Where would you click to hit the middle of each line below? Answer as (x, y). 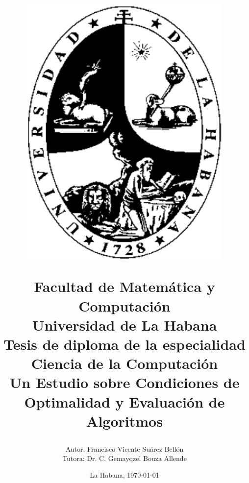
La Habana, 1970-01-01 (124, 475)
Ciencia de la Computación (124, 363)
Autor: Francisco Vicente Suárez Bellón (124, 448)
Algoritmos (124, 421)
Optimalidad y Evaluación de (124, 401)
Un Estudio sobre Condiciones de (124, 382)
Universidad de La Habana (124, 325)
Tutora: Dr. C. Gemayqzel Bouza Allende (124, 458)
